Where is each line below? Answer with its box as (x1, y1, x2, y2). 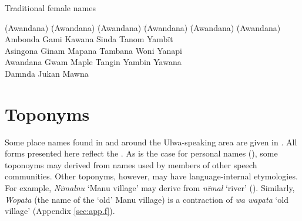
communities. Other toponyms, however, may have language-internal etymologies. (5, 170, 298, 182)
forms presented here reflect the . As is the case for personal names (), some (5, 147, 278, 159)
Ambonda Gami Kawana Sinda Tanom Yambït (5, 33, 173, 45)
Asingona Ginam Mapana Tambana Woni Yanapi (5, 44, 183, 56)
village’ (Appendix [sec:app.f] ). (5, 205, 115, 217)
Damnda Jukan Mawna (5, 67, 89, 79)
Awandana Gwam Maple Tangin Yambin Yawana (5, 56, 182, 68)
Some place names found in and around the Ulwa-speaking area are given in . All (5, 135, 297, 148)
